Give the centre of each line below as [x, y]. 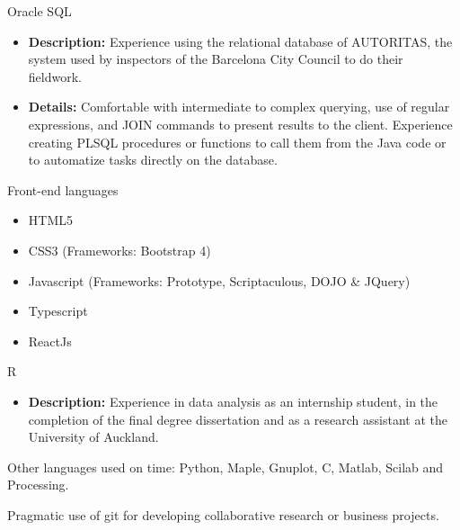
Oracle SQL [40, 11]
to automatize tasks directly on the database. [153, 160]
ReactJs [50, 341]
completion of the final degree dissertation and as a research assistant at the [238, 419]
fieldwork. [55, 76]
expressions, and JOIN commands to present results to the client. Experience [240, 124]
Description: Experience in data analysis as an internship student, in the [233, 401]
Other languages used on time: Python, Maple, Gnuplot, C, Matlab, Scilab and [226, 467]
